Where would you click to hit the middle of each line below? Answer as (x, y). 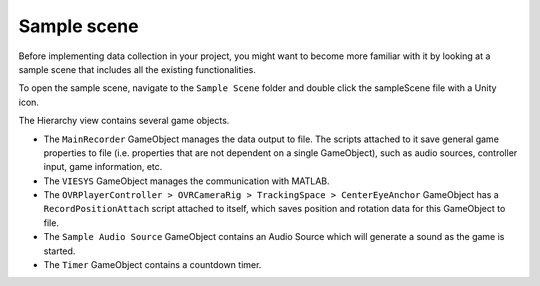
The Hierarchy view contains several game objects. (124, 121)
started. (59, 251)
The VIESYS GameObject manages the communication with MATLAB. (186, 181)
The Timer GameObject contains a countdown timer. (152, 265)
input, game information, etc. (103, 167)
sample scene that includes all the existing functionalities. (137, 69)
